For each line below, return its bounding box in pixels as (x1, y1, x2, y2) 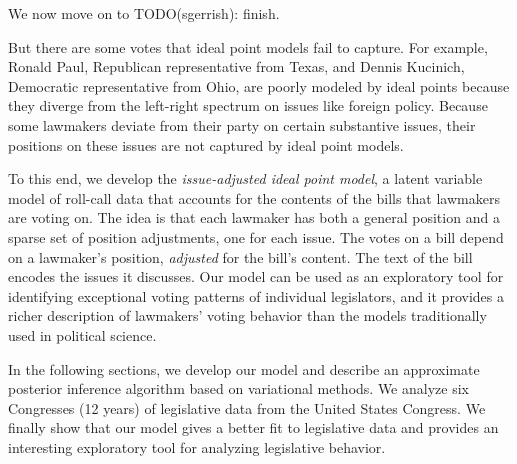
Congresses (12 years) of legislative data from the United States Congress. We (8, 397, 486, 418)
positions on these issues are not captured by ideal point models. (8, 134, 404, 155)
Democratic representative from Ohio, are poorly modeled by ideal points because (8, 75, 510, 96)
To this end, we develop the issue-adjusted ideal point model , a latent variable (8, 168, 483, 189)
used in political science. (8, 324, 157, 345)
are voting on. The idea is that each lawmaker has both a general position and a (8, 207, 500, 228)
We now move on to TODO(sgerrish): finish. (8, 3, 280, 23)
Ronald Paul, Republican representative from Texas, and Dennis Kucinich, (8, 56, 465, 77)
